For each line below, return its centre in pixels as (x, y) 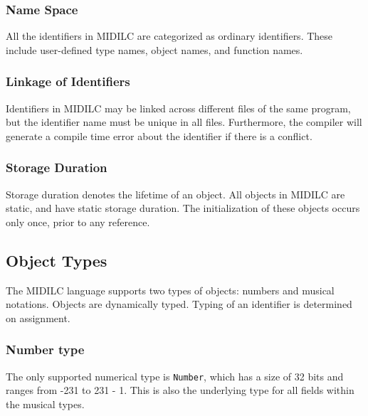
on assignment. (38, 318)
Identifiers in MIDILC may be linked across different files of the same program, (178, 108)
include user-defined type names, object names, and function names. (154, 49)
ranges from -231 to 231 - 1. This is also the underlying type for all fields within (180, 390)
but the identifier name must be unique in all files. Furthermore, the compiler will (184, 122)
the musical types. (45, 404)
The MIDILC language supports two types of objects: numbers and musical (170, 290)
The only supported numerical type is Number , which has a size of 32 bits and (175, 376)
